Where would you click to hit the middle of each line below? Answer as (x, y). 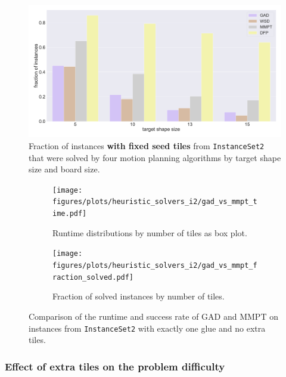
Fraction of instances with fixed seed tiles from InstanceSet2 (147, 145)
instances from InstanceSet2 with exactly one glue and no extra (147, 328)
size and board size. (64, 169)
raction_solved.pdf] (93, 277)
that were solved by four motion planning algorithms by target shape (155, 157)
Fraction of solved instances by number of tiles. (139, 296)
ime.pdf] (70, 214)
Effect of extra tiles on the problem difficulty (115, 366)
